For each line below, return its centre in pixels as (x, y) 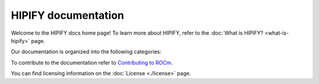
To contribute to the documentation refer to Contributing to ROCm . (92, 62)
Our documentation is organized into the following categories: (86, 52)
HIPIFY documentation (67, 15)
